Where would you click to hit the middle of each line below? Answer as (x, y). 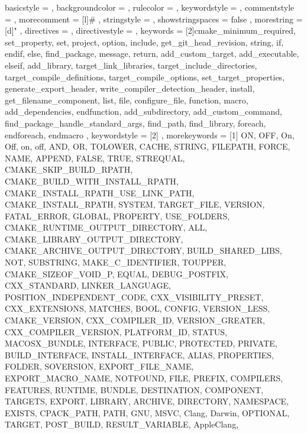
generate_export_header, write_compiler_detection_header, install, (130, 88)
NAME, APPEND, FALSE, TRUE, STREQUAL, (95, 158)
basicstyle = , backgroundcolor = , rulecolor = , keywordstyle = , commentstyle (150, 7)
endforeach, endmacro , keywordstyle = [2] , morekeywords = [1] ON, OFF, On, (150, 135)
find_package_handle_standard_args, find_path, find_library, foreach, (135, 123)
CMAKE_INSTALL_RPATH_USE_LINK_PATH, (100, 192)
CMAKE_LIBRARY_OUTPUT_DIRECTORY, (94, 239)
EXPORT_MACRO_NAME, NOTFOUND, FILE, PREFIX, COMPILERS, (144, 378)
